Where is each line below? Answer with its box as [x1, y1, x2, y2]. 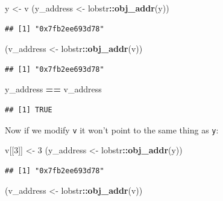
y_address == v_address [5, 83, 102, 95]
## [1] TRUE [5, 105, 52, 114]
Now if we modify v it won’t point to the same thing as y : [5, 123, 219, 136]
